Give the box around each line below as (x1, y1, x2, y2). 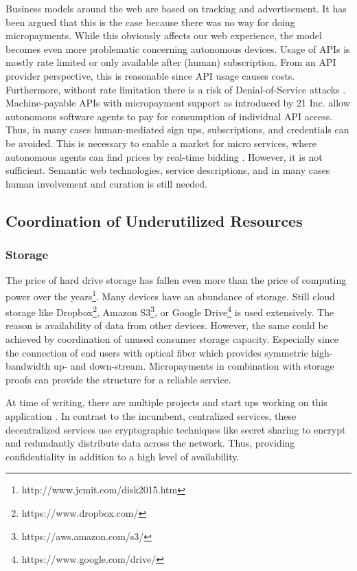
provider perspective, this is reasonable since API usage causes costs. (5, 68, 295, 82)
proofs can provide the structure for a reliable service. (5, 372, 231, 386)
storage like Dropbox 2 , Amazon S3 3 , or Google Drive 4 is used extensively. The (5, 303, 334, 319)
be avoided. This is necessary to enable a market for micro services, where (5, 135, 316, 150)
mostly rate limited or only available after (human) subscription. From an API (5, 55, 336, 69)
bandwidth (5, 359, 51, 373)
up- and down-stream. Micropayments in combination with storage (54, 359, 334, 373)
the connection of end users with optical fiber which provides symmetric (5, 345, 308, 359)
